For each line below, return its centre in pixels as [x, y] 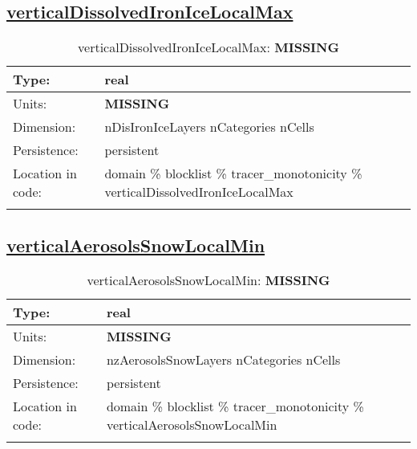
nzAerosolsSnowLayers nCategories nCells [223, 360]
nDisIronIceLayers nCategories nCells [209, 127]
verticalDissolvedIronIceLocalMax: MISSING [208, 47]
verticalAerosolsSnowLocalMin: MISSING [208, 280]
